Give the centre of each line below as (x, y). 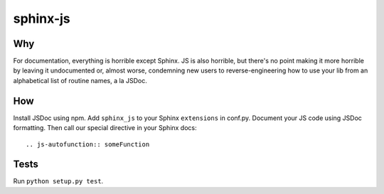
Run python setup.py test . (58, 181)
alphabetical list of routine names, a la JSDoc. (80, 80)
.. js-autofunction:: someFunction (88, 144)
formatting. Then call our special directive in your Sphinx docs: (105, 128)
